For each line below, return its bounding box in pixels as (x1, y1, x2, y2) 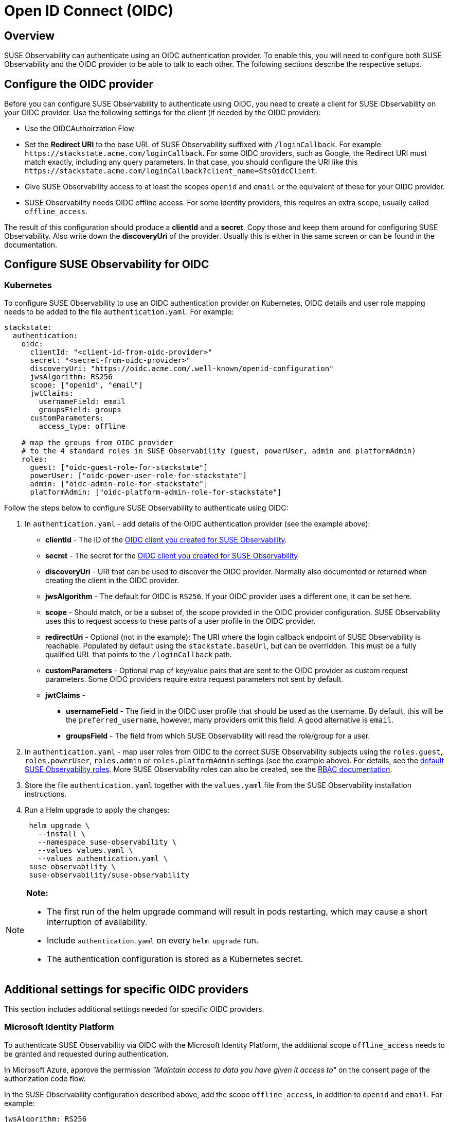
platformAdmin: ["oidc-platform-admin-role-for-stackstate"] (30, 488, 282, 497)
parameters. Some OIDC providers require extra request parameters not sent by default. (45, 675, 344, 684)
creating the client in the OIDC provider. (45, 576, 179, 585)
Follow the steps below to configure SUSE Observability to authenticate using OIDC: (4, 503, 289, 513)
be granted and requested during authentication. (4, 1049, 169, 1058)
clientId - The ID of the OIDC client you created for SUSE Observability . (45, 535, 287, 545)
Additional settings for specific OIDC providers (4, 983, 249, 996)
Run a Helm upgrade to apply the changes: (25, 805, 170, 815)
